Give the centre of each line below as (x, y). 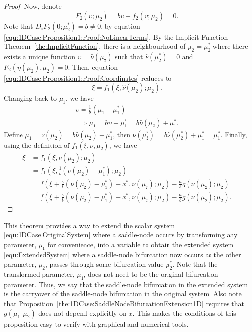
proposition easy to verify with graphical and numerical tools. (96, 323)
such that (129, 56)
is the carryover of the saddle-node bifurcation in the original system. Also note (123, 294)
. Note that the (195, 264)
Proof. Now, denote (33, 6)
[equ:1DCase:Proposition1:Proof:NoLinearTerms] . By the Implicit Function (116, 36)
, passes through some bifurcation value (105, 264)
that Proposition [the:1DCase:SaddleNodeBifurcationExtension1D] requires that (124, 303)
